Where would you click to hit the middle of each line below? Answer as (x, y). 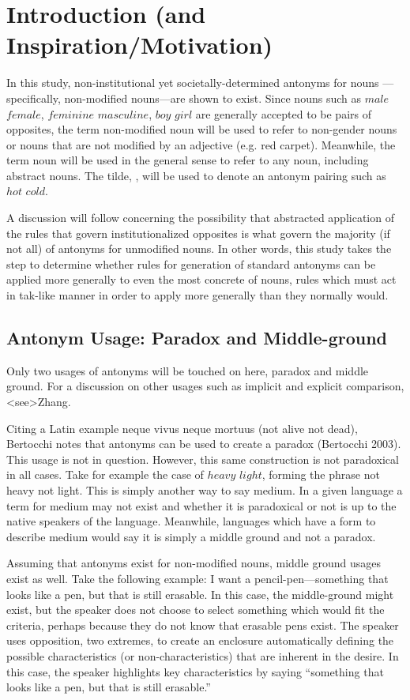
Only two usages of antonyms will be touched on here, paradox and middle (188, 370)
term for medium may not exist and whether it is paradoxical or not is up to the (201, 505)
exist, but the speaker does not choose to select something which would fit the (196, 610)
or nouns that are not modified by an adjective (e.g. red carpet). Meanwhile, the (201, 144)
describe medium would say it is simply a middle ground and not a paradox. (191, 536)
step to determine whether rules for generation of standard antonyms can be (191, 263)
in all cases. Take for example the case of (105, 474)
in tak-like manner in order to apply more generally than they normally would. (197, 295)
